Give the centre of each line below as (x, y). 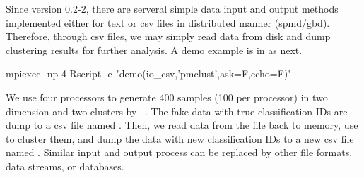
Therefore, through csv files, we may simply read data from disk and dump (168, 36)
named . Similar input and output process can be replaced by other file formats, (179, 152)
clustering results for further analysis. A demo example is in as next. (154, 50)
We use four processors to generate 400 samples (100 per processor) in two (167, 97)
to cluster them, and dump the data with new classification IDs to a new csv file (180, 138)
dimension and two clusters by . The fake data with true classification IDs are (177, 111)
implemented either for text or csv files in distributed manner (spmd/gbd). (168, 22)
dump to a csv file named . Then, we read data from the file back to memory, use (182, 125)
